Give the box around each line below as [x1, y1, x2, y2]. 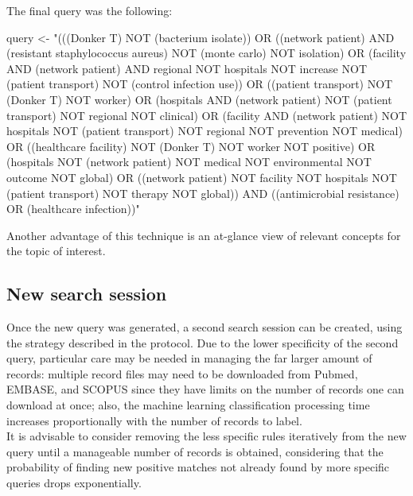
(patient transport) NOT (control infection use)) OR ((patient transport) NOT [6, 76, 393, 92]
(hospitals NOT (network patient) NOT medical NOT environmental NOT [6, 153, 372, 170]
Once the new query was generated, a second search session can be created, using [6, 319, 403, 335]
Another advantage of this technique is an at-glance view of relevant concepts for [6, 227, 401, 243]
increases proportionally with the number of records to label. [6, 412, 302, 428]
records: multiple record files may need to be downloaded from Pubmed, [6, 365, 358, 382]
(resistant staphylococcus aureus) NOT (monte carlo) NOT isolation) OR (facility [6, 45, 407, 61]
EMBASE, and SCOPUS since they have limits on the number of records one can [6, 381, 404, 397]
